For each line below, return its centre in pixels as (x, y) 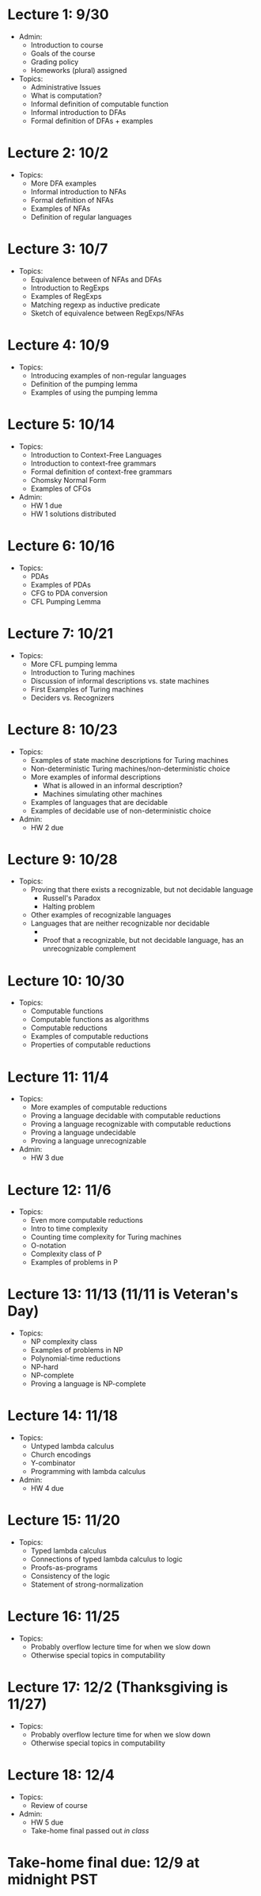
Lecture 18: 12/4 (61, 1775)
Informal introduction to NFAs (79, 191)
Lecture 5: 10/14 (61, 424)
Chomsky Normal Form (68, 480)
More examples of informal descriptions (96, 777)
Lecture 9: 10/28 (62, 859)
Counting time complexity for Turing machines (106, 1237)
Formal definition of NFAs (72, 200)
